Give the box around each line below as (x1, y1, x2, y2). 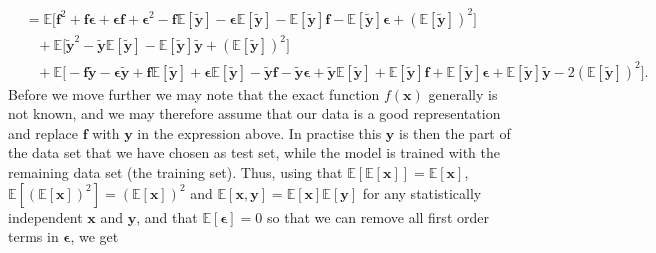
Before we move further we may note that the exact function (8, 83, 380, 104)
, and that (136, 206, 198, 227)
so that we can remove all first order (267, 206, 489, 227)
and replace (8, 122, 79, 143)
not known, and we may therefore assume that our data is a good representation (8, 103, 501, 124)
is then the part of (399, 122, 511, 143)
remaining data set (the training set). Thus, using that (8, 162, 343, 182)
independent (8, 206, 83, 227)
